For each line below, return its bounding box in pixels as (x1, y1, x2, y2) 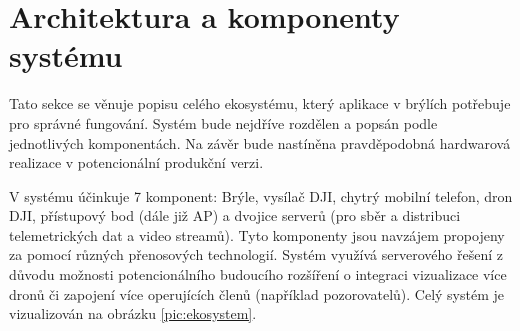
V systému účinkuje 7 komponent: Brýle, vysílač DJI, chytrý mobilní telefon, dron (9, 185, 513, 206)
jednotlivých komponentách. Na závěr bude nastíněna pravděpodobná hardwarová (9, 132, 511, 153)
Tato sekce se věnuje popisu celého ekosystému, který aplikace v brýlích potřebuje (9, 93, 511, 114)
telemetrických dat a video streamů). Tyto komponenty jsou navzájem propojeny (9, 224, 505, 245)
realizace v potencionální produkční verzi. (9, 152, 264, 173)
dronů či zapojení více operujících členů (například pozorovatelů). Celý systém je (9, 283, 504, 304)
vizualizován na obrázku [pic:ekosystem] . (9, 303, 257, 324)
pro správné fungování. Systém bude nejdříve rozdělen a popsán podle (9, 112, 438, 133)
